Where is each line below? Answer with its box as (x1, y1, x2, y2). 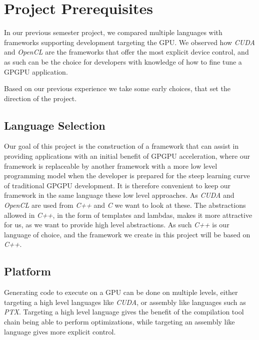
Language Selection (4, 117, 105, 133)
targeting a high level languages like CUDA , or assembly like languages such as (4, 296, 246, 307)
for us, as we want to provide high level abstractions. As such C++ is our (4, 219, 229, 230)
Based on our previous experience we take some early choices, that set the (4, 83, 230, 94)
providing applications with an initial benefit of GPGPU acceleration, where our (4, 151, 250, 161)
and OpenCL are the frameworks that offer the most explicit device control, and (4, 47, 249, 57)
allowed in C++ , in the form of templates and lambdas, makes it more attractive (4, 209, 252, 220)
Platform (4, 263, 51, 279)
